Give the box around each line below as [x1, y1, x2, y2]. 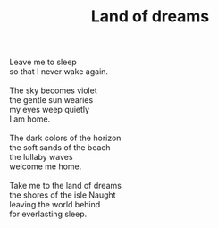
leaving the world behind [9, 199, 101, 210]
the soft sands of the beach [9, 142, 111, 153]
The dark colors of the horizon [9, 132, 122, 144]
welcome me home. [9, 161, 82, 172]
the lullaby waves [9, 152, 73, 163]
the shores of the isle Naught [9, 190, 116, 200]
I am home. [9, 114, 51, 124]
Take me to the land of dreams [9, 181, 122, 191]
